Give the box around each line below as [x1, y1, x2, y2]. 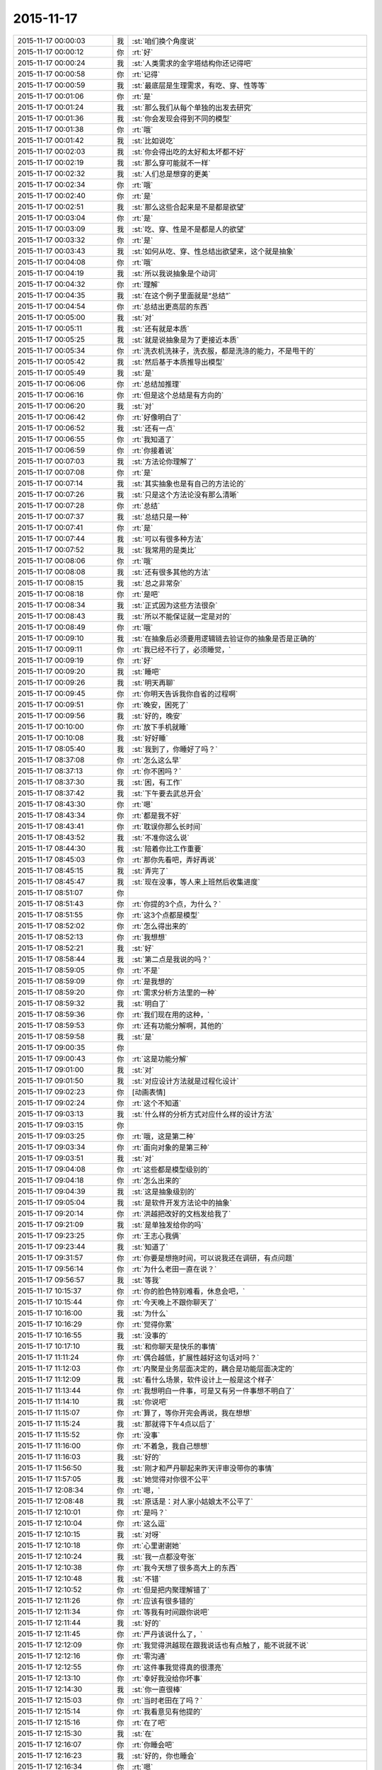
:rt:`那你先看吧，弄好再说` [132, 855, 217, 864]
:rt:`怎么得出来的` [132, 921, 189, 931]
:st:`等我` [132, 1275, 162, 1285]
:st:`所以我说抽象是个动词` [132, 268, 219, 278]
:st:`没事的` [132, 1330, 169, 1340]
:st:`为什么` [132, 1308, 169, 1318]
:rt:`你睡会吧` [132, 1740, 175, 1749]
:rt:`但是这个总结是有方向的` [132, 390, 224, 400]
